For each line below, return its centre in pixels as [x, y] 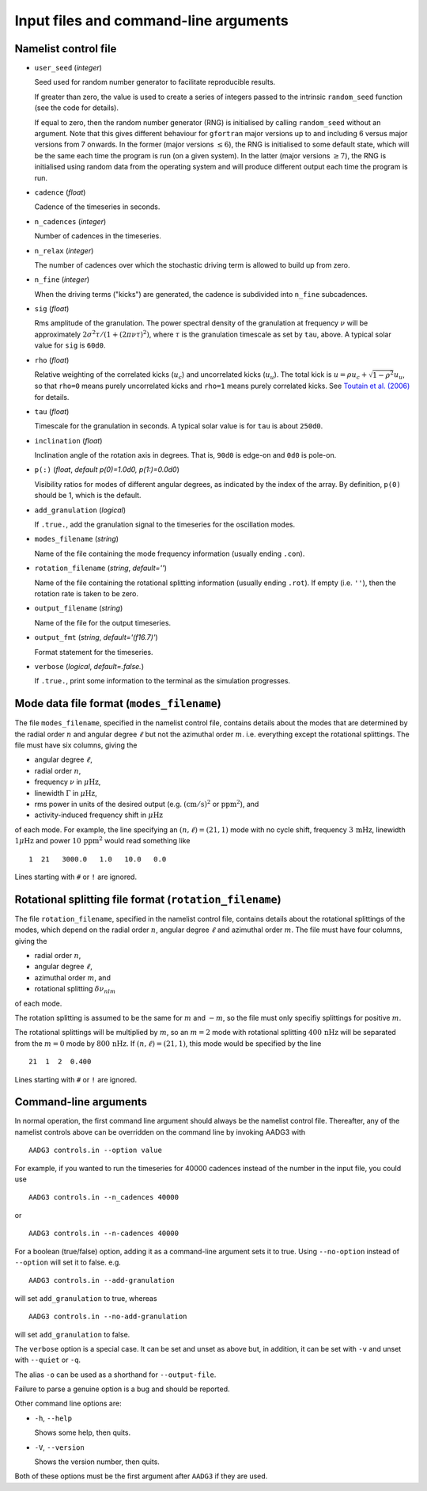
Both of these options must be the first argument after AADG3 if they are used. [141, 1476]
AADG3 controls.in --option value [95, 1151]
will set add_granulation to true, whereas [86, 1298]
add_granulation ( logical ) [80, 510]
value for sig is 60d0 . [70, 345]
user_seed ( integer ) [68, 68]
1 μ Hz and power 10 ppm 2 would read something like [102, 841]
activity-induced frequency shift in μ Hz [99, 815]
